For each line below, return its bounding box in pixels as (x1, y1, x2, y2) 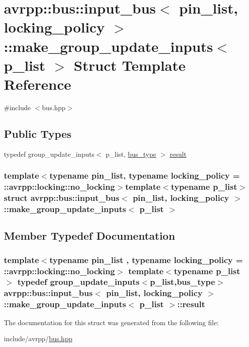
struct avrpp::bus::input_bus (4, 192, 119, 204)
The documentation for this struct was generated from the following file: (4, 317, 219, 327)
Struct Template (74, 55, 186, 75)
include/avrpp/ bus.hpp (4, 333, 72, 344)
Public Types (4, 126, 72, 141)
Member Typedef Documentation (4, 228, 175, 243)
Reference (4, 74, 71, 94)
